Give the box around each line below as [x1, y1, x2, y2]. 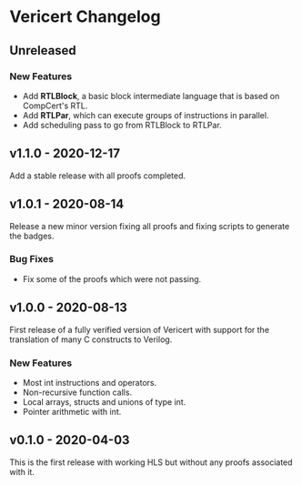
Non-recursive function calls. [22, 387, 133, 398]
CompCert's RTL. [22, 100, 88, 111]
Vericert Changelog [9, 6, 161, 27]
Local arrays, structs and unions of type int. [22, 396, 186, 407]
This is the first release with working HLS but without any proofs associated [9, 457, 293, 468]
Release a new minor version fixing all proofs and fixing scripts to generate [9, 220, 290, 231]
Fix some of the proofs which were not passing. [22, 273, 202, 284]
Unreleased [9, 43, 77, 58]
